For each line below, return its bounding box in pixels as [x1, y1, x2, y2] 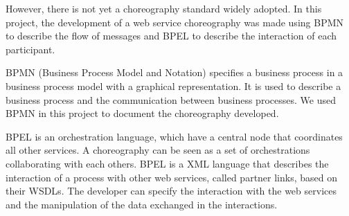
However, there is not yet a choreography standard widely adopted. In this [6, 1, 322, 15]
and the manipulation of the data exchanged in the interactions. [6, 197, 278, 211]
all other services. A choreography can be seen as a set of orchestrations [6, 143, 310, 157]
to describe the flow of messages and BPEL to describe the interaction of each [6, 28, 337, 43]
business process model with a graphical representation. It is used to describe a [6, 78, 341, 93]
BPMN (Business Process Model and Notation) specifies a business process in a [6, 65, 343, 80]
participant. [6, 42, 55, 56]
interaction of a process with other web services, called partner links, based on [6, 170, 338, 184]
